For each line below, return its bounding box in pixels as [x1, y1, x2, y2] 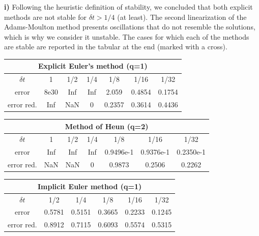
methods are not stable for [4, 11, 87, 22]
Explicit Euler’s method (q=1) [38, 61, 148, 71]
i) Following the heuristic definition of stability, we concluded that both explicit [4, 2, 253, 12]
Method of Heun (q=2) [65, 121, 149, 131]
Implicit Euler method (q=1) [37, 181, 142, 191]
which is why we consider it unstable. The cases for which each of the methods [4, 31, 249, 42]
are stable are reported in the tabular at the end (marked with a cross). [4, 41, 227, 52]
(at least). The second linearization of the [117, 11, 247, 22]
